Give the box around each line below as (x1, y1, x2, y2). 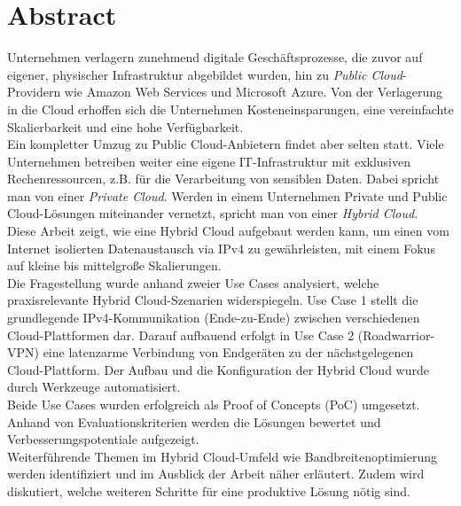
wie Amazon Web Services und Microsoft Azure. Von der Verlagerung (64, 82, 443, 101)
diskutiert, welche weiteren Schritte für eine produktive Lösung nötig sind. (7, 481, 410, 500)
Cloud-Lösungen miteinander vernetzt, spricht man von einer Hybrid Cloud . (7, 204, 418, 222)
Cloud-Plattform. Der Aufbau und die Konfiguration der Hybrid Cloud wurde (7, 360, 429, 378)
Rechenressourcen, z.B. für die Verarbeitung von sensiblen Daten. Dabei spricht (7, 169, 440, 188)
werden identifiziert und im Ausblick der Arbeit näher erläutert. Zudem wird (7, 464, 425, 483)
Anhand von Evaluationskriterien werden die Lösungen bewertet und (7, 412, 381, 431)
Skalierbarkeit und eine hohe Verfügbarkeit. (7, 117, 244, 136)
